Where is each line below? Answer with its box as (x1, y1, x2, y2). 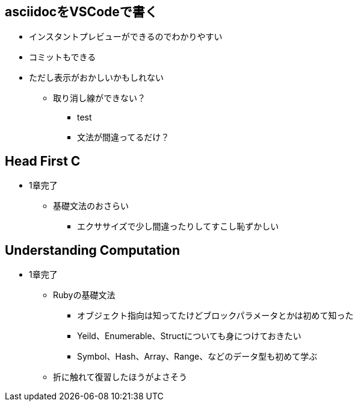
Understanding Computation (5, 242, 181, 258)
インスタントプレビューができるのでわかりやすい (29, 31, 223, 42)
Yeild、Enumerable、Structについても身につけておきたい (77, 331, 301, 342)
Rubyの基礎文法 (53, 290, 116, 301)
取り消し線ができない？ (53, 93, 146, 104)
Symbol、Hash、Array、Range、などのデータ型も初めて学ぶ (77, 351, 318, 362)
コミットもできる (29, 52, 96, 63)
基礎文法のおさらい (53, 201, 129, 211)
